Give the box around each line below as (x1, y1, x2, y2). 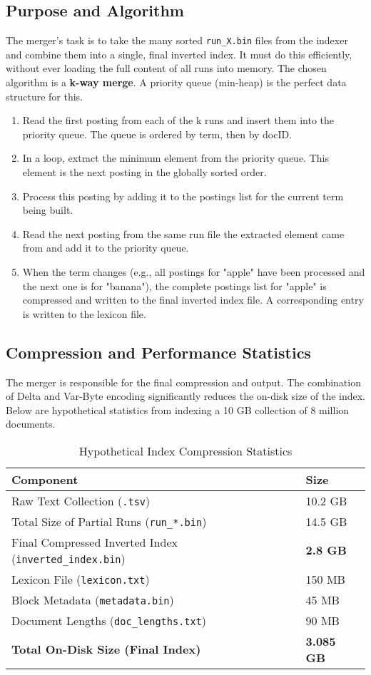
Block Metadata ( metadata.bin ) (11, 591, 174, 608)
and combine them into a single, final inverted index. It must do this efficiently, (6, 46, 352, 61)
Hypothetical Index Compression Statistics (78, 442, 293, 459)
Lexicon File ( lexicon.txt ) (11, 570, 150, 587)
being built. (22, 202, 73, 217)
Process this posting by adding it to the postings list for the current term (22, 188, 344, 203)
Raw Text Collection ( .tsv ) (11, 492, 151, 509)
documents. (6, 416, 56, 431)
